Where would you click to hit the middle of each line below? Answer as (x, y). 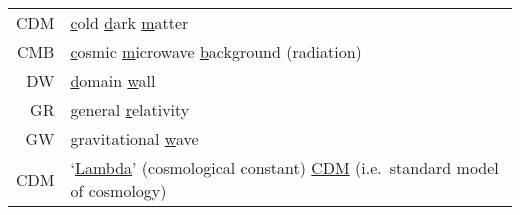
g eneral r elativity (130, 109)
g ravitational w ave (134, 138)
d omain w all (113, 80)
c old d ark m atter (129, 22)
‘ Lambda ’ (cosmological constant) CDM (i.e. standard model (284, 167)
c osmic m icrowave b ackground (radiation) (216, 51)
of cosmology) (118, 190)
